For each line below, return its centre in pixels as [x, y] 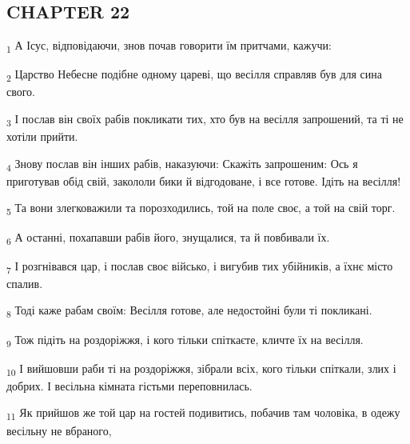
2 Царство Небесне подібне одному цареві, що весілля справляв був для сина [195, 75]
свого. [21, 92]
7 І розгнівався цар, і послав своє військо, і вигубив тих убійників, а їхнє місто [200, 266]
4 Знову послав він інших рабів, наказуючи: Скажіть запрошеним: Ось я [182, 164]
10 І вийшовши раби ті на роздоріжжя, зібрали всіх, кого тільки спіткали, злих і [201, 369]
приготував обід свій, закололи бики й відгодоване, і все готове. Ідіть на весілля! [204, 180]
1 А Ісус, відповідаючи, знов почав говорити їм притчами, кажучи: [169, 46]
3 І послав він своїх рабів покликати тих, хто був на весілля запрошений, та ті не [205, 120]
